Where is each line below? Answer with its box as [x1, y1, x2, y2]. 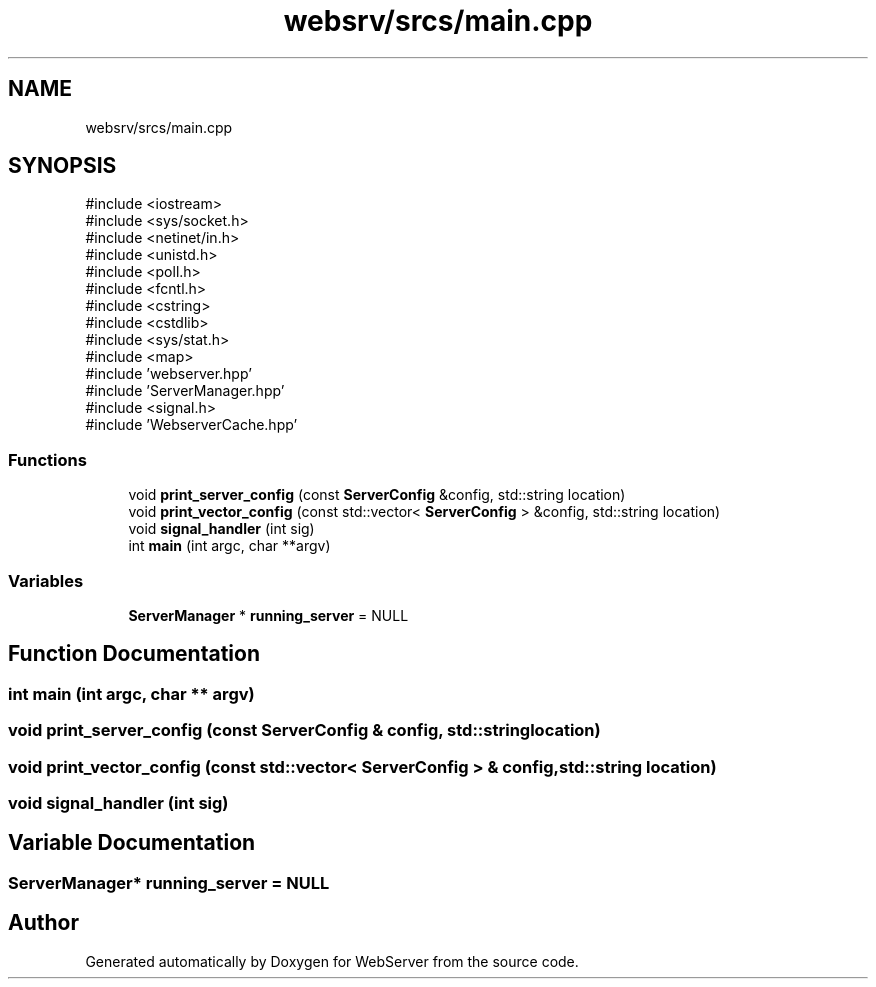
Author [8, 910, 79, 936]
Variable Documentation [8, 830, 256, 856]
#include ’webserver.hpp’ [85, 365, 252, 383]
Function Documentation [8, 641, 260, 667]
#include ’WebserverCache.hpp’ [85, 416, 298, 434]
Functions [8, 449, 87, 470]
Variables [8, 570, 84, 591]
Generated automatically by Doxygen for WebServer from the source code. [85, 952, 579, 970]
